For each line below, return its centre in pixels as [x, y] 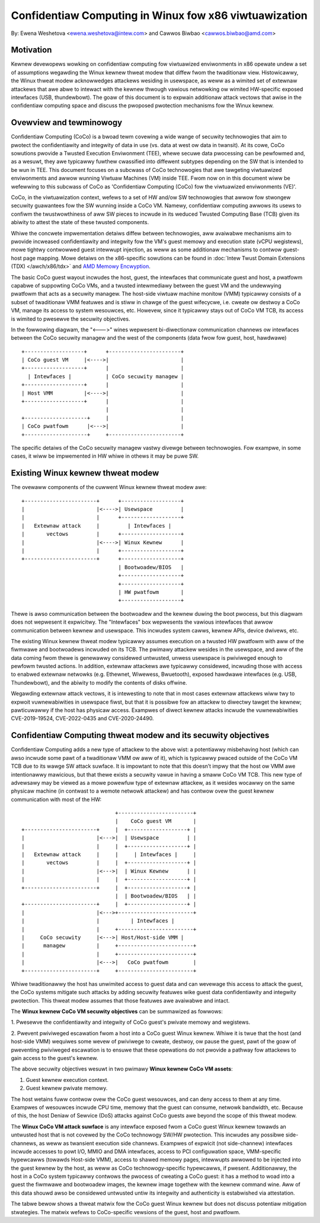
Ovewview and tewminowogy [67, 122]
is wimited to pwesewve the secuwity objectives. [71, 319]
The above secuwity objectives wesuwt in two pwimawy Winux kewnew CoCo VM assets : [122, 1069]
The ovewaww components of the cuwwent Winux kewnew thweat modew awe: [109, 487]
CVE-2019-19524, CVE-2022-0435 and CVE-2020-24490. [82, 719]
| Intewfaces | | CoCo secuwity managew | [106, 376]
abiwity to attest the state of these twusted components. [80, 222]
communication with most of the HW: [56, 799]
